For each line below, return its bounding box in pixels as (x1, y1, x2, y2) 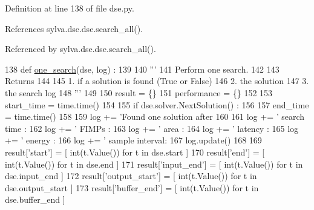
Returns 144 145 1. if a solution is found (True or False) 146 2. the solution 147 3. (5, 74, 309, 87)
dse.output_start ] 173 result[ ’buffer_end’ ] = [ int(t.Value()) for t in (5, 181, 259, 194)
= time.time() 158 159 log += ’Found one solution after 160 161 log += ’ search (5, 110, 305, 123)
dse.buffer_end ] (5, 193, 65, 206)
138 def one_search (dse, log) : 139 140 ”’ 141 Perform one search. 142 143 (5, 62, 280, 75)
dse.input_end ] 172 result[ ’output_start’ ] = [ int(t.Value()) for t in (5, 169, 257, 182)
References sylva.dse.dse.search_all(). (5, 22, 143, 34)
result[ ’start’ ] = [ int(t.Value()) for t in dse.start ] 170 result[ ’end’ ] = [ (5, 145, 265, 158)
